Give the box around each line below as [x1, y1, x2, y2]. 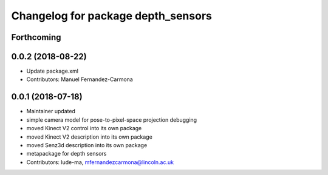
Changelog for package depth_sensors [11, 9, 212, 22]
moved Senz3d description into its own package [26, 141, 148, 148]
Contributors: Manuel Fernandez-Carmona [26, 76, 133, 83]
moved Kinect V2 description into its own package [26, 133, 153, 140]
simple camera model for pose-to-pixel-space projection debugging [26, 116, 197, 124]
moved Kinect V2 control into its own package [26, 125, 142, 132]
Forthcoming [11, 32, 61, 42]
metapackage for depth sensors [26, 150, 107, 157]
